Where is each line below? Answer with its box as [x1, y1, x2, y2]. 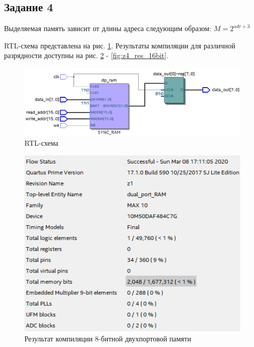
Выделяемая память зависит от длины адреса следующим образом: [4, 23, 212, 34]
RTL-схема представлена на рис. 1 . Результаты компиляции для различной [4, 40, 236, 50]
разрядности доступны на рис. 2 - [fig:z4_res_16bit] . [4, 50, 168, 61]
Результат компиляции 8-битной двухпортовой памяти [24, 333, 191, 344]
